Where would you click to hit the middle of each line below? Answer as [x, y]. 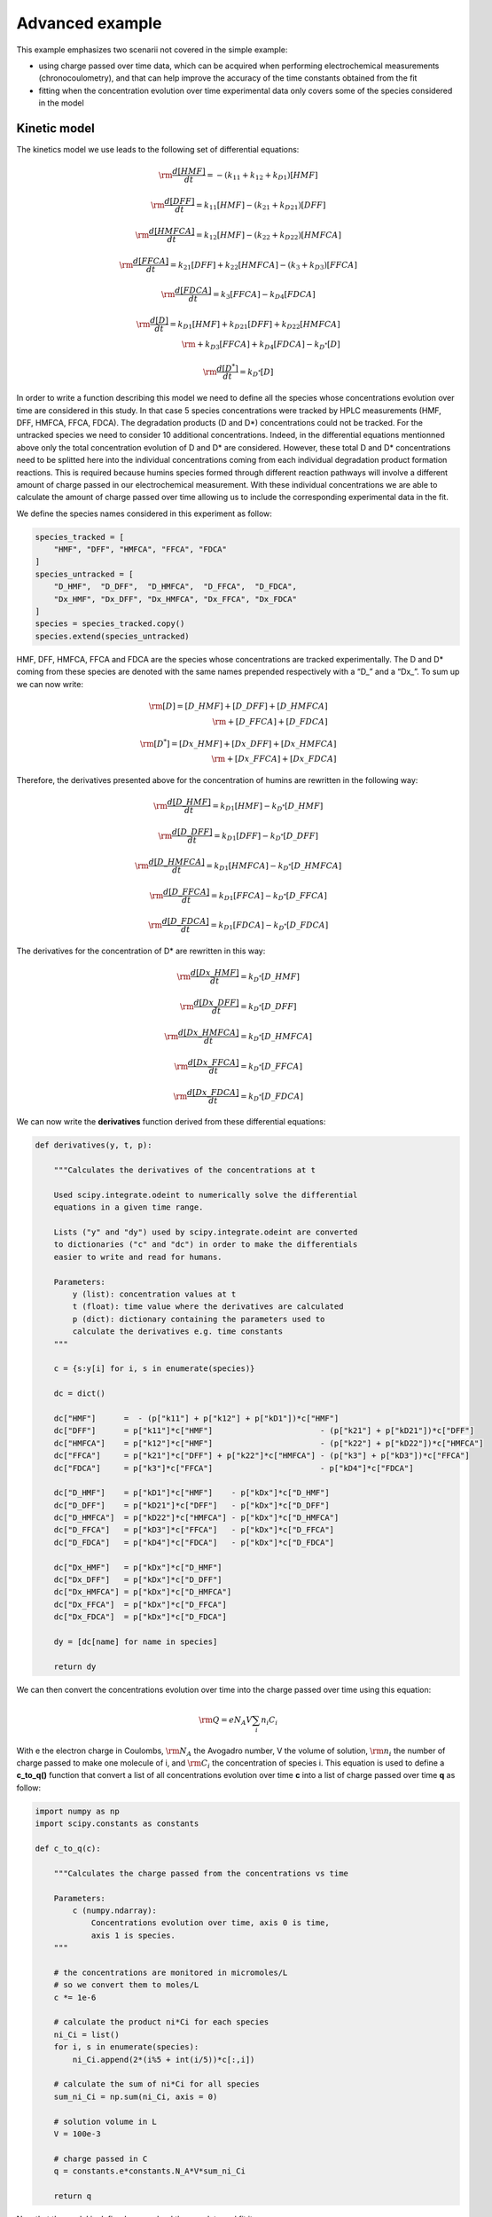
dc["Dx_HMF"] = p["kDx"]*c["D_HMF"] [138, 1567]
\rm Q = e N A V [226, 1720]
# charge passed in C [101, 2158]
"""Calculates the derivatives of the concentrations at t [185, 1170]
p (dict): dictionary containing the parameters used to [199, 1319]
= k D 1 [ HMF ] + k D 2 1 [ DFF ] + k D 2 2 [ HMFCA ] [255, 325]
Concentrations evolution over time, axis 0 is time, [210, 1923]
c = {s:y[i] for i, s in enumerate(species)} [154, 1369]
